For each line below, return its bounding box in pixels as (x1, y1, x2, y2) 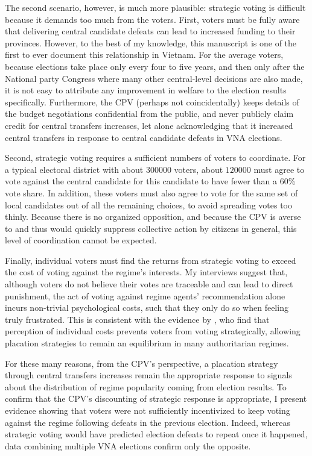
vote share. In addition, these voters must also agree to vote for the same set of (5, 186, 298, 199)
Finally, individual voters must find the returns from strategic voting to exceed (5, 254, 296, 266)
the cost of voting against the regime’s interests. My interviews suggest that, (5, 266, 288, 278)
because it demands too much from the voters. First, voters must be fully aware (5, 13, 300, 25)
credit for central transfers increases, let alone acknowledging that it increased (5, 119, 293, 131)
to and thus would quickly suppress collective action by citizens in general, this (5, 222, 297, 234)
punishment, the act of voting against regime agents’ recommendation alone (5, 289, 285, 302)
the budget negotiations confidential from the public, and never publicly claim (5, 107, 294, 120)
